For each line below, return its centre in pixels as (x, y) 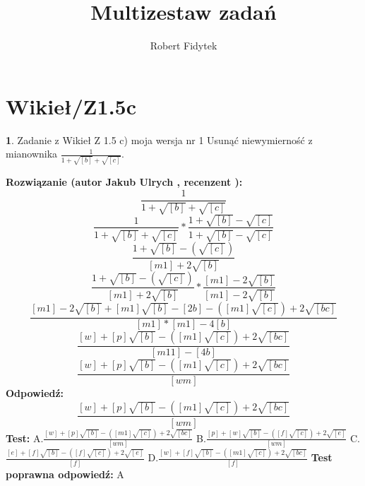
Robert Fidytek (184, 46)
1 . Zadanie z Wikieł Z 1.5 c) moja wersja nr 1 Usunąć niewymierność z (159, 140)
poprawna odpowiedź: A (65, 474)
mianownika (32, 154)
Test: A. (25, 438)
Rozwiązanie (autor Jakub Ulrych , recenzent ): (124, 181)
